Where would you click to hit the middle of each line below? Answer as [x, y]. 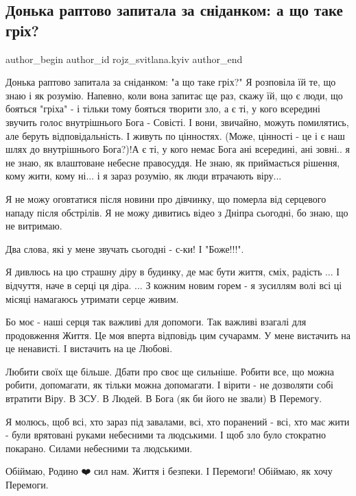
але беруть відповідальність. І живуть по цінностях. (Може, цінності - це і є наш [175, 135]
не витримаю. [34, 226]
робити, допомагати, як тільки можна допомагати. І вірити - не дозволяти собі [169, 385]
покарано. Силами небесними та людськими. [99, 448]
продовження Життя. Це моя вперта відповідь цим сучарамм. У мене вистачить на [178, 335]
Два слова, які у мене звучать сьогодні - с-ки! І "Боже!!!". [125, 248]
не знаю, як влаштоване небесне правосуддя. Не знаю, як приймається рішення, [173, 162]
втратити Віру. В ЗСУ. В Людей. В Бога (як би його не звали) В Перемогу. [164, 398]
